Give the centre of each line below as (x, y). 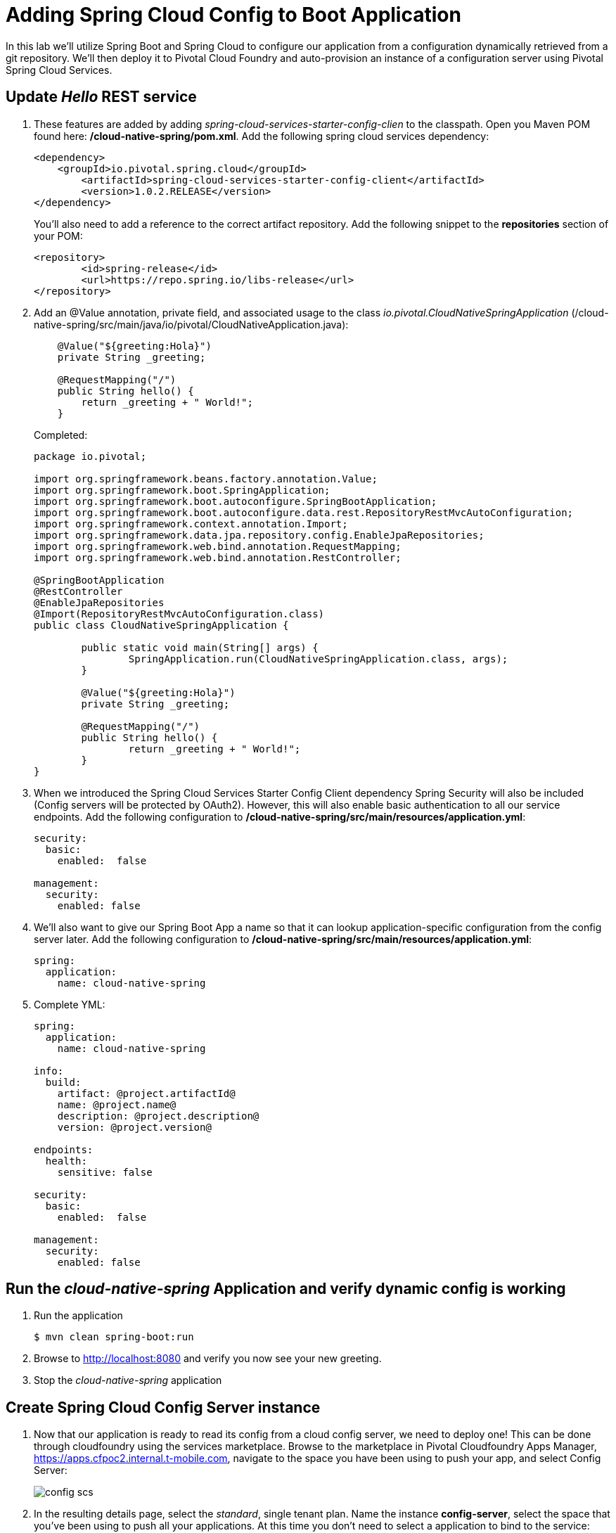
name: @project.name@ (117, 1104)
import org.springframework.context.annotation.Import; (191, 524)
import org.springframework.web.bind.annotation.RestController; (218, 557)
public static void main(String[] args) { (200, 647)
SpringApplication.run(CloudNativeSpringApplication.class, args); (318, 659)
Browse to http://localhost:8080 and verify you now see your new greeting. (208, 1359)
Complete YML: (70, 1004)
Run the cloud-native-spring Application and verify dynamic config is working (286, 1289)
